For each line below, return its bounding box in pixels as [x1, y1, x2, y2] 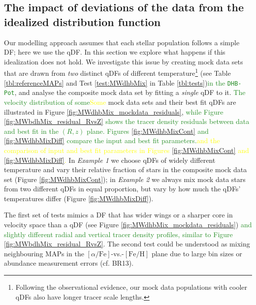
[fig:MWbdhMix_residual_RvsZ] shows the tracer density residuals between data [4, 116, 250, 126]
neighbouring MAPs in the [4, 248, 84, 258]
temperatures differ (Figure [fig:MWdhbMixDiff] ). [4, 193, 154, 203]
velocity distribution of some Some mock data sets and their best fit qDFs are [4, 96, 236, 107]
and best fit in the [4, 125, 59, 136]
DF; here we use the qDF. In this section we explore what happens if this [4, 47, 225, 57]
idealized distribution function [4, 14, 161, 29]
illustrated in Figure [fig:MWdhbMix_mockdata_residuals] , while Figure [4, 106, 224, 117]
